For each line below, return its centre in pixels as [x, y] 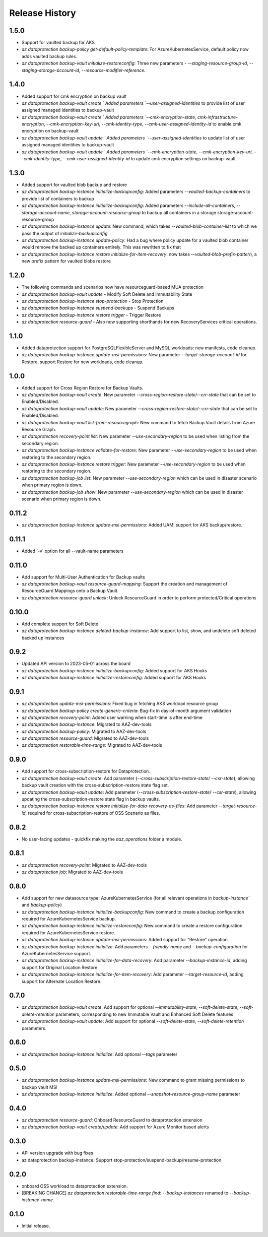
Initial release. [36, 1226]
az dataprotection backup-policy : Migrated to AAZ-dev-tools [84, 731]
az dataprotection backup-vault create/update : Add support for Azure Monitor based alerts [115, 1127]
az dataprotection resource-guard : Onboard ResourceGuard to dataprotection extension [112, 1120]
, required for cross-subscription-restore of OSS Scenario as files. [93, 813]
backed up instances [43, 638]
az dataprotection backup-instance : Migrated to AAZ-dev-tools [87, 724]
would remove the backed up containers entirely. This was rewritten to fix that [101, 247]
